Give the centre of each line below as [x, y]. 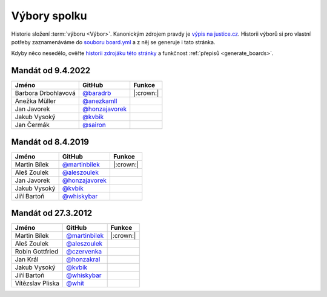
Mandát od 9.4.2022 [51, 70]
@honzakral [83, 259]
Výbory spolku [49, 16]
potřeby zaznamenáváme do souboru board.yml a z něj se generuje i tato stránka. [113, 42]
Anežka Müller [35, 101]
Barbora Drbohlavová [45, 93]
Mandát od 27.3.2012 [52, 213]
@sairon [94, 125]
